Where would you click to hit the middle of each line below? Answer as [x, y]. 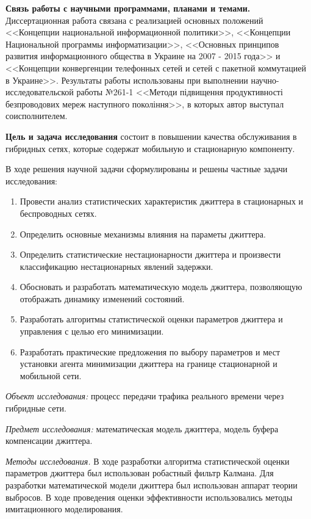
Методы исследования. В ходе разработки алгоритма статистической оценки [148, 461]
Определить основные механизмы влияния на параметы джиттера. [143, 234]
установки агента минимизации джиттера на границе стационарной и [148, 364]
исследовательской [40, 92]
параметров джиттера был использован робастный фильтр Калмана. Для [140, 473]
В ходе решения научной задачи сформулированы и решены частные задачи [147, 169]
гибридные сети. [36, 408]
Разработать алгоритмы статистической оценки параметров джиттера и [151, 319]
